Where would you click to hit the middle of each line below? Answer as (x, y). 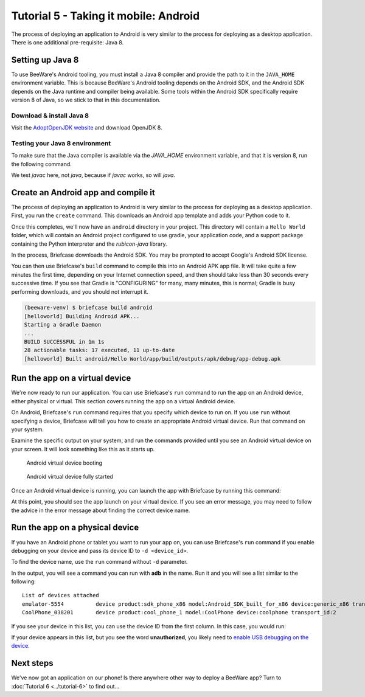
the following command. (42, 164)
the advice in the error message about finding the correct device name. (101, 510)
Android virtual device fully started (70, 477)
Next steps (32, 663)
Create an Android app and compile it (83, 192)
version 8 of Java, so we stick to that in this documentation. (86, 100)
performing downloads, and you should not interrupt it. (80, 291)
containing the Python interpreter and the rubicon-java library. (89, 244)
